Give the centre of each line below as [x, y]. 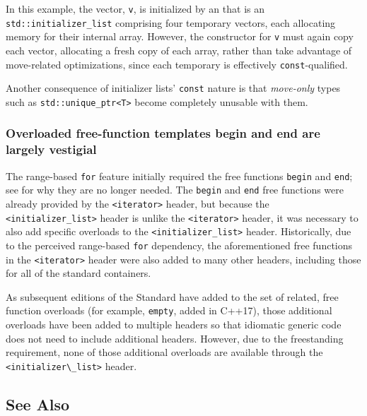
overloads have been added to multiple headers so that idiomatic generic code [174, 325]
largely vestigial [51, 149]
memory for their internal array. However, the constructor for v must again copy [180, 36]
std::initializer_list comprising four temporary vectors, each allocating [171, 22]
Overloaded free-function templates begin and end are [163, 133]
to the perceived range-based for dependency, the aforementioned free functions [179, 245]
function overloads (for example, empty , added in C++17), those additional [169, 310]
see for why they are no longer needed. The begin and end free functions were [175, 190]
